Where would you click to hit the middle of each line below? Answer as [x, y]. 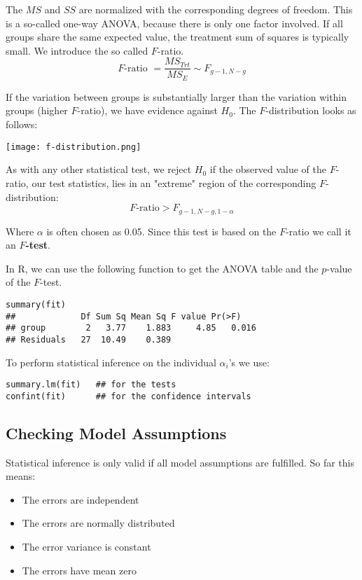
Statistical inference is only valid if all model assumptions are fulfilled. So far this [180, 462]
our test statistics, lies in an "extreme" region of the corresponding [174, 182]
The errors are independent [81, 499]
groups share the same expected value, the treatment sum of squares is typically [177, 37]
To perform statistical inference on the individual [111, 362]
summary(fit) [36, 304]
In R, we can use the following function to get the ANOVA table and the [162, 268]
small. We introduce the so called [77, 50]
